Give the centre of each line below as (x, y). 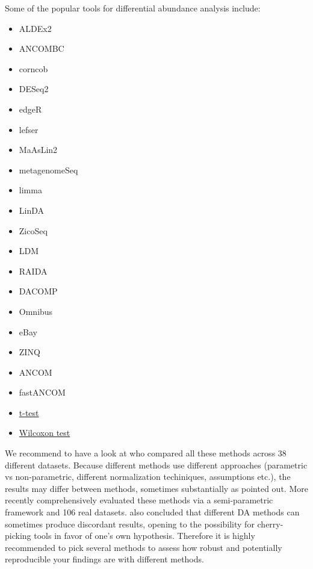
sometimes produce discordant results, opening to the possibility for (130, 524)
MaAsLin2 (38, 150)
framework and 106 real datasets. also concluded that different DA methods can (152, 512)
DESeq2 (34, 89)
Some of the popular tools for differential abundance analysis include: (133, 8)
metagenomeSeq (48, 169)
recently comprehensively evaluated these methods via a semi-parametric (139, 500)
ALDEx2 (35, 28)
